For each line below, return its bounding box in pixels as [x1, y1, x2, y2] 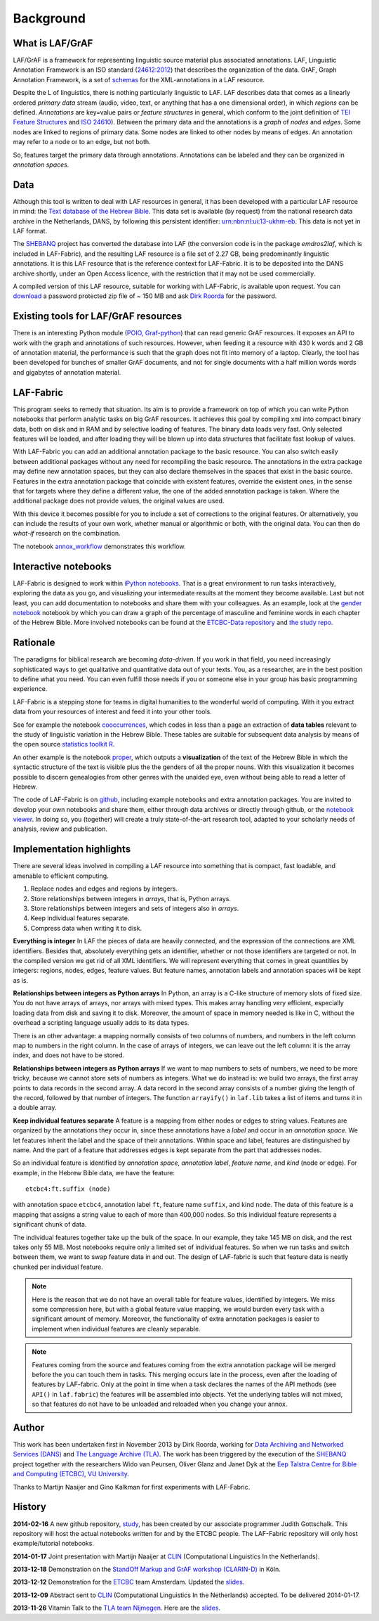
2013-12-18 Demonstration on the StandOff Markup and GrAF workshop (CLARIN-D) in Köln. [13, 1565, 281, 1574]
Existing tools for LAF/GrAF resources [13, 310, 182, 323]
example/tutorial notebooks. [13, 1539, 95, 1548]
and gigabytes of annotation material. [13, 368, 121, 376]
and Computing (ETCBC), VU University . [13, 1470, 130, 1478]
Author [13, 1421, 45, 1433]
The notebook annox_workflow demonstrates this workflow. [13, 542, 186, 550]
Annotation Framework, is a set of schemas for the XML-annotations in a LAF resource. [13, 75, 265, 84]
